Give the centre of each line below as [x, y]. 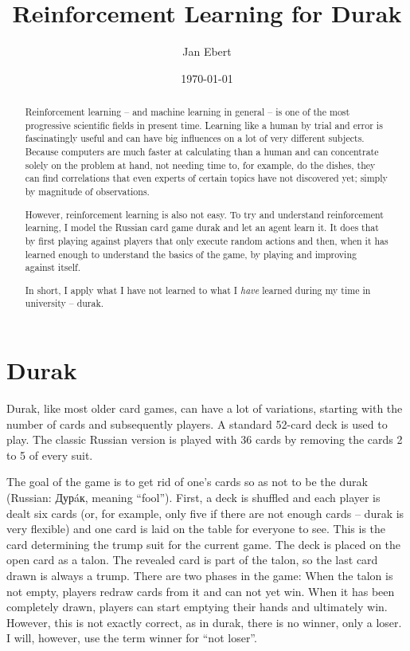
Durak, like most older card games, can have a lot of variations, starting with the [205, 408]
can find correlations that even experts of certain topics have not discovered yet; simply [206, 178]
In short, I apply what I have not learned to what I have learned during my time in [198, 290]
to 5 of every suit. [50, 455]
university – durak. [64, 303]
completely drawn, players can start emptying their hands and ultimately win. [197, 607]
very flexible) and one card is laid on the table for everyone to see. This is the [196, 529]
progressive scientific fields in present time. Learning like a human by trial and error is [204, 125]
